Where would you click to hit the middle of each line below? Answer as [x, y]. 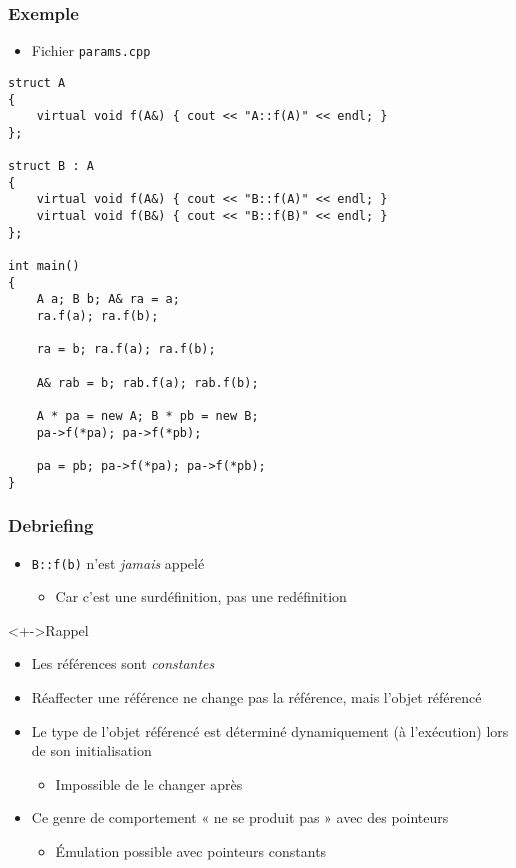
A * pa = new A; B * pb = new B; [147, 416]
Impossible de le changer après [149, 783]
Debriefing [51, 525]
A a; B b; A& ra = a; [108, 299]
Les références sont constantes [123, 663]
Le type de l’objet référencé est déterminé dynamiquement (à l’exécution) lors [270, 730]
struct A [37, 82]
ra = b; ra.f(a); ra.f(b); [126, 349]
